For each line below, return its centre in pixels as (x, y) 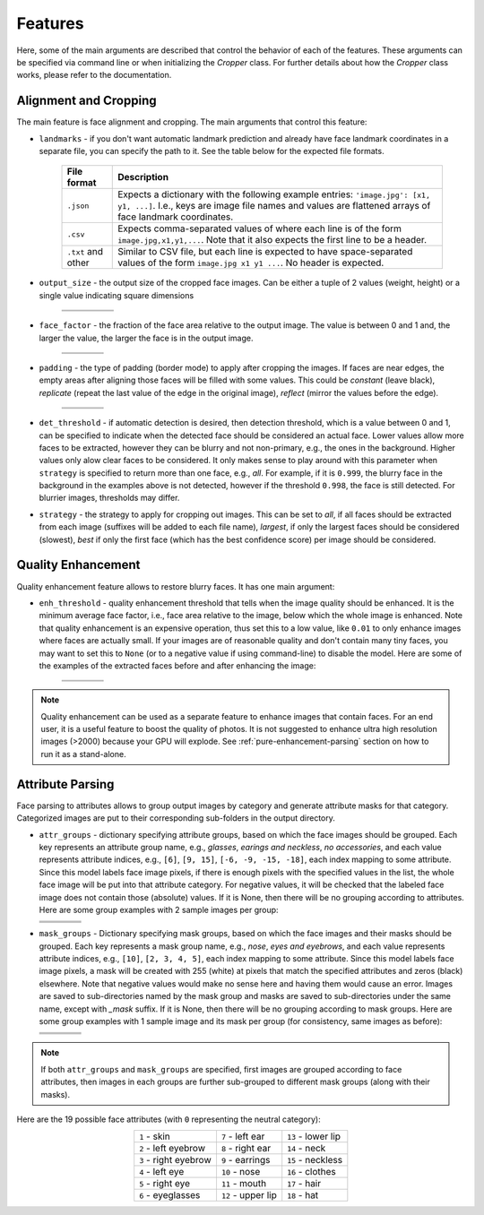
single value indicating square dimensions (117, 295)
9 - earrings (246, 1160)
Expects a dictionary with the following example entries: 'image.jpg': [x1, (274, 194)
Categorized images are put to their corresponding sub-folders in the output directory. (176, 818)
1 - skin (155, 1136)
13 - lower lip (314, 1136)
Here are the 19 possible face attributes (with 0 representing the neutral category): (169, 1119)
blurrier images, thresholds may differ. (109, 498)
